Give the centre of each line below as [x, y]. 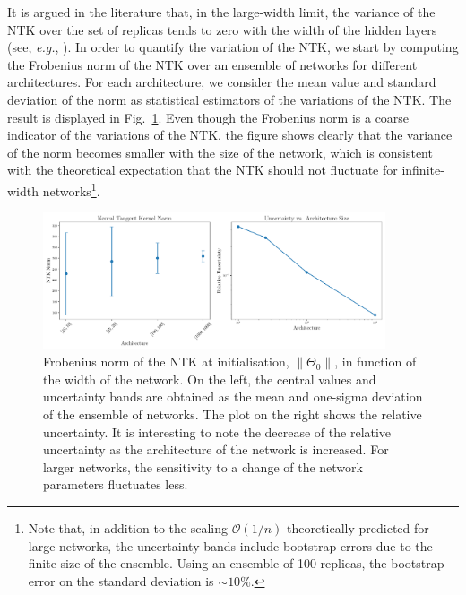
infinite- [423, 170]
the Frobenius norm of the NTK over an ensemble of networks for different [212, 64]
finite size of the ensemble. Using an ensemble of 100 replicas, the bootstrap [236, 563]
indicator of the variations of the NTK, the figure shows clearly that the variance [230, 135]
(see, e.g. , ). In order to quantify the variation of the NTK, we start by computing [233, 47]
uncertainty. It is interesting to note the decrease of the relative [217, 431]
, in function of [375, 362]
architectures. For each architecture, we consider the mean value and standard [222, 82]
